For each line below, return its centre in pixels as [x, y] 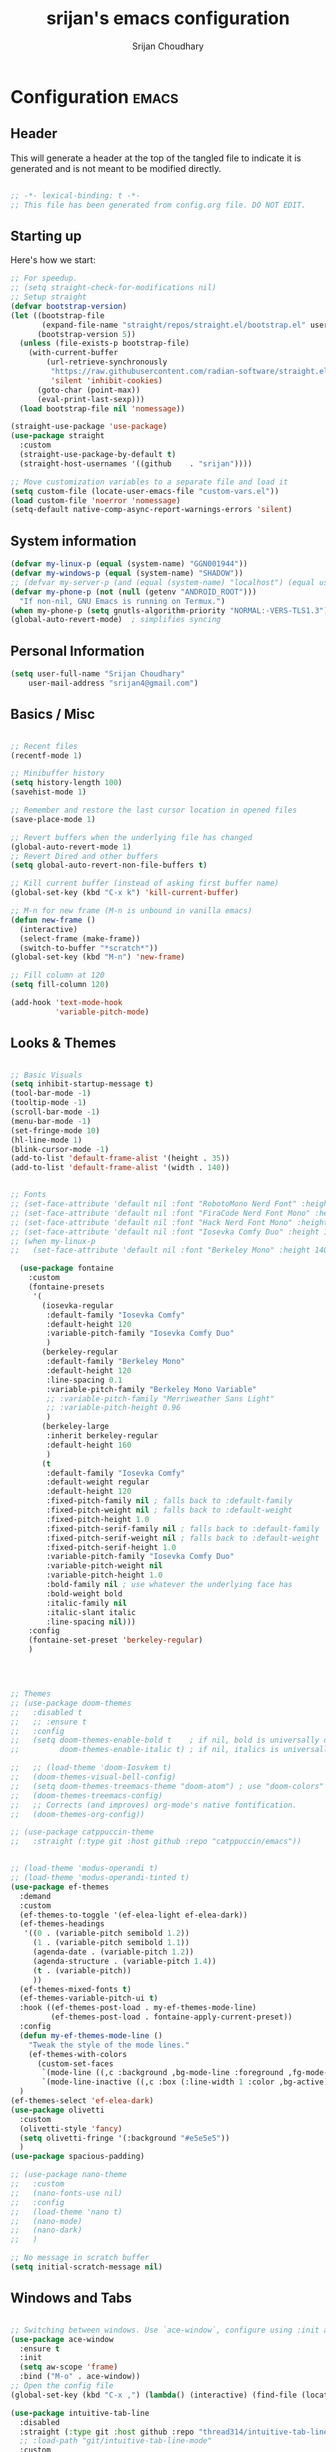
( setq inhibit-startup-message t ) [82, 1084]
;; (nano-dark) [46, 2230]
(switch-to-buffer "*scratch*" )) [89, 948]
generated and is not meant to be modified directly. [116, 168]
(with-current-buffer [73, 353]
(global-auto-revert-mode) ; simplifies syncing [116, 620]
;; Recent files [44, 746]
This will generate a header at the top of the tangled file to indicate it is [156, 158]
